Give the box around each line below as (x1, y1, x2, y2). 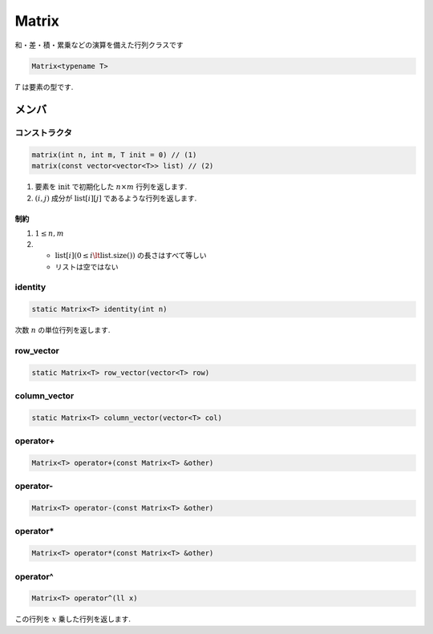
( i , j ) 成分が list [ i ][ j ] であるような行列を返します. (34, 193, 197, 203)
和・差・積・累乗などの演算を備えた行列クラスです (14, 40, 184, 50)
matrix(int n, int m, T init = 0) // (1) (31, 151, 197, 160)
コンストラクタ (14, 127, 72, 139)
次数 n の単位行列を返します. (14, 325, 111, 335)
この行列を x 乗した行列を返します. (14, 614, 132, 624)
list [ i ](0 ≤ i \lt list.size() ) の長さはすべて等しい (55, 251, 208, 260)
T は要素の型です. (14, 82, 74, 91)
